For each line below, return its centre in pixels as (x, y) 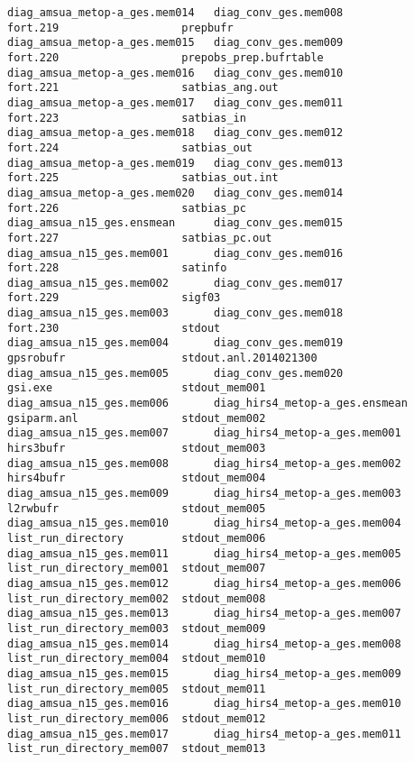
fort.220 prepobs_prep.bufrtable (166, 57)
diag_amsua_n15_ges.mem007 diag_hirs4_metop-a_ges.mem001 (204, 433)
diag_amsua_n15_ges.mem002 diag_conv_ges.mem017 (175, 283)
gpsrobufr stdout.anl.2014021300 (162, 358)
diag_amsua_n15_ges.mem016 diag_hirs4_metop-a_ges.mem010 (204, 704)
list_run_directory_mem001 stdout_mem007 (137, 569)
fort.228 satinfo (117, 268)
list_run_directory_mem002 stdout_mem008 (137, 598)
